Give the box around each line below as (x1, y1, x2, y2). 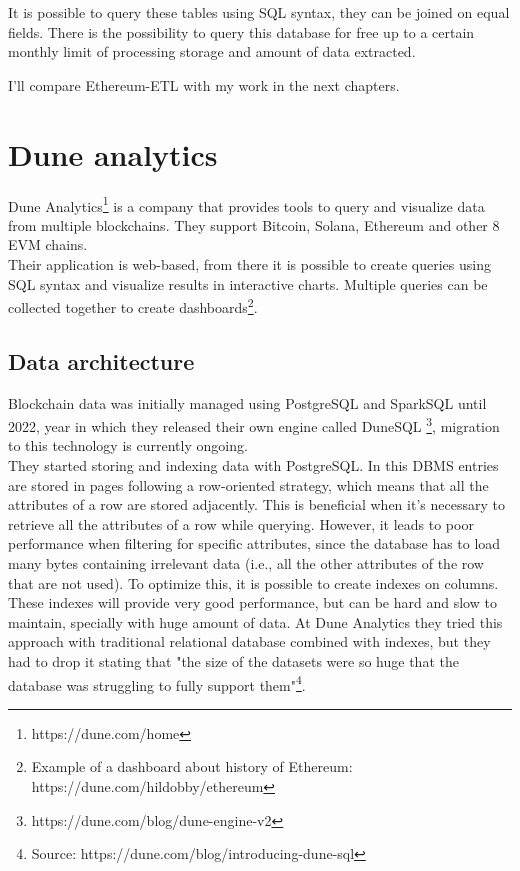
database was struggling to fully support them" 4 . (8, 671, 306, 695)
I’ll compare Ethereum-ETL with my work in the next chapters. (8, 74, 400, 95)
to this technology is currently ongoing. (8, 435, 248, 456)
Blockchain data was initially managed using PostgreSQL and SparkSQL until (8, 392, 487, 413)
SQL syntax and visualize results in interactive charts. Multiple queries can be (8, 273, 488, 294)
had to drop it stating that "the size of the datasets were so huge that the (8, 650, 459, 671)
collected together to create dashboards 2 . (8, 294, 258, 317)
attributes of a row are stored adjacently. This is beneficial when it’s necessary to (8, 494, 505, 515)
